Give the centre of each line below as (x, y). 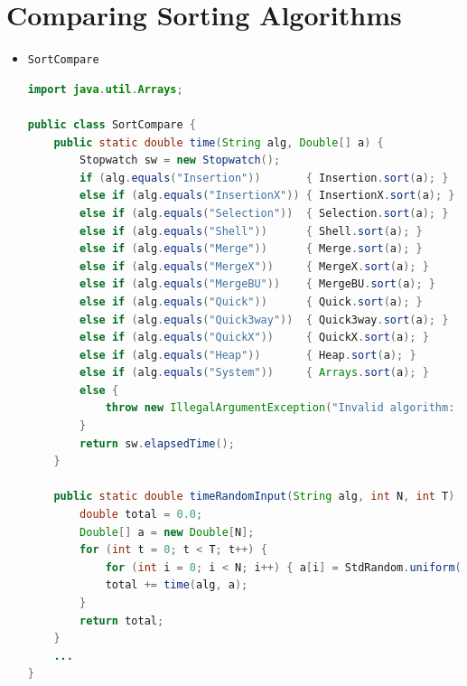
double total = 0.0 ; (141, 515)
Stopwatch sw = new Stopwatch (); (180, 160)
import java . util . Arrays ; (105, 89)
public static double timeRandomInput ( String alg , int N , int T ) (254, 497)
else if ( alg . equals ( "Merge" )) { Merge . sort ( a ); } (251, 249)
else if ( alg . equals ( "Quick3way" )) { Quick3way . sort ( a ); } (264, 320)
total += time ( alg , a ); (177, 585)
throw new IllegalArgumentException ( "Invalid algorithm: (280, 408)
